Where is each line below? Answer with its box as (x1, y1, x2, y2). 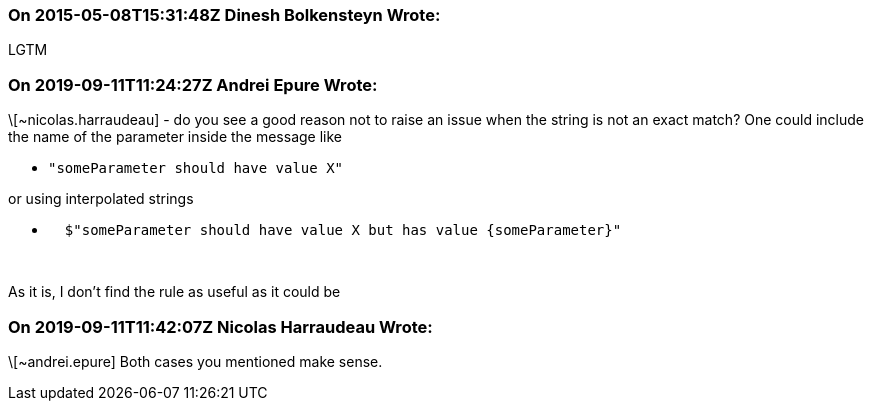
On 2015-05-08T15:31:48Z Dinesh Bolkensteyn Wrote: (8, 5, 441, 25)
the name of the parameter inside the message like (8, 128, 343, 146)
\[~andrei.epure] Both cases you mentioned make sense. (8, 352, 383, 370)
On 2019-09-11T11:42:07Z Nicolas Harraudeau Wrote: (8, 316, 433, 337)
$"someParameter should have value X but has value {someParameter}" (64, 222, 622, 239)
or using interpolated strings (8, 190, 194, 208)
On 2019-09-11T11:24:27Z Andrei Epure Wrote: (8, 74, 378, 95)
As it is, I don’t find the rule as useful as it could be (8, 283, 341, 301)
